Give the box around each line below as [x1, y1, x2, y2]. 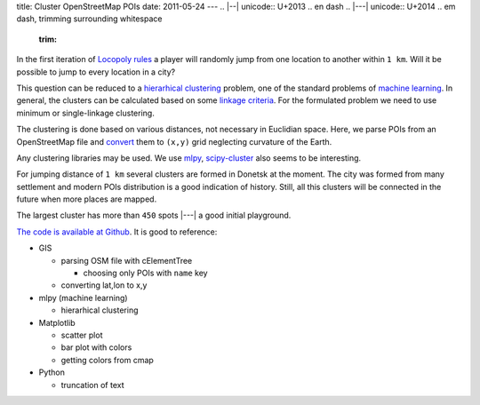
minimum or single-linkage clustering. [16, 107, 155, 118]
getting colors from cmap [60, 354, 155, 365]
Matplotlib [38, 317, 76, 328]
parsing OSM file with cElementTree [60, 255, 193, 266]
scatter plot [60, 330, 103, 340]
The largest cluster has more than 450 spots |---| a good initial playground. [16, 210, 292, 221]
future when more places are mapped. [16, 194, 157, 204]
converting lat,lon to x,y [60, 280, 148, 290]
